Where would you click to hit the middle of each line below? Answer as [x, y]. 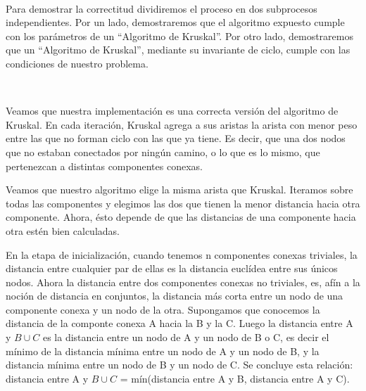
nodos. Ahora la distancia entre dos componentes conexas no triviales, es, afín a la [183, 282]
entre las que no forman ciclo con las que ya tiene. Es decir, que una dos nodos [176, 138]
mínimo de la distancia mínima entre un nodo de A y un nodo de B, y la [163, 351]
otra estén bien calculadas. [63, 230]
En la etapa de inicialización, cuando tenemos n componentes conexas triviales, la [182, 254]
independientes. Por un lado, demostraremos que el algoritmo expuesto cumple [175, 22]
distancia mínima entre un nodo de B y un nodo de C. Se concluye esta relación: [179, 365]
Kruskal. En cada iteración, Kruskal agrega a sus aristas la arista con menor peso [182, 124]
